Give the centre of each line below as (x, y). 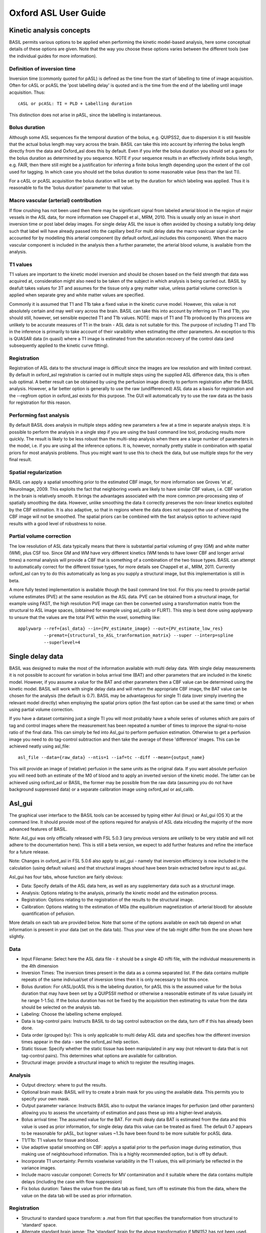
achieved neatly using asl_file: (39, 746)
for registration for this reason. (40, 402)
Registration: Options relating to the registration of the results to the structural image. (108, 900)
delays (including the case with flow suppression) (72, 1182)
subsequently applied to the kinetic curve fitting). (59, 345)
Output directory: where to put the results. (64, 1085)
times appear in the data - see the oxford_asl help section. (81, 1042)
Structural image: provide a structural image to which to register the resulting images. (108, 1062)
